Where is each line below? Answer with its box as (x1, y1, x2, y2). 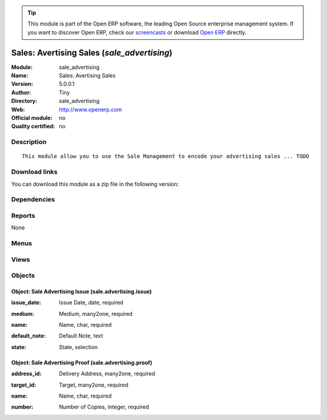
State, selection (59, 343, 98, 350)
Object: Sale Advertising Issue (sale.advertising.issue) (11, 287, 152, 295)
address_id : (11, 370, 42, 378)
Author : (11, 88, 31, 96)
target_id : (11, 381, 36, 389)
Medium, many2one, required (59, 310, 133, 317)
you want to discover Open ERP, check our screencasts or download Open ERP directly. (27, 28, 246, 36)
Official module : (11, 114, 53, 122)
